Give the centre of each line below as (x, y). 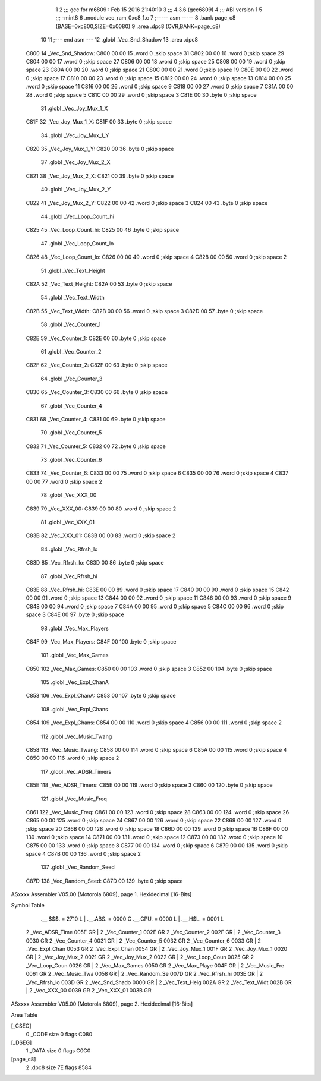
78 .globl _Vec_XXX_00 (69, 495)
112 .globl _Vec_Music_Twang (76, 736)
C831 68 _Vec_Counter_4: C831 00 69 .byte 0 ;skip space (96, 419)
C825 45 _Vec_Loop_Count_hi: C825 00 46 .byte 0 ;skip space (103, 230)
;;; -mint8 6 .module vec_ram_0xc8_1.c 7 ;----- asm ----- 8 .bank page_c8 (146, 18)
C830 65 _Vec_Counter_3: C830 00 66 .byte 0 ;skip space (97, 392)
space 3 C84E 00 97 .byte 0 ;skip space (75, 614)
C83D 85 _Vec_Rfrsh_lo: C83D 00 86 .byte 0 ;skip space (95, 563)
